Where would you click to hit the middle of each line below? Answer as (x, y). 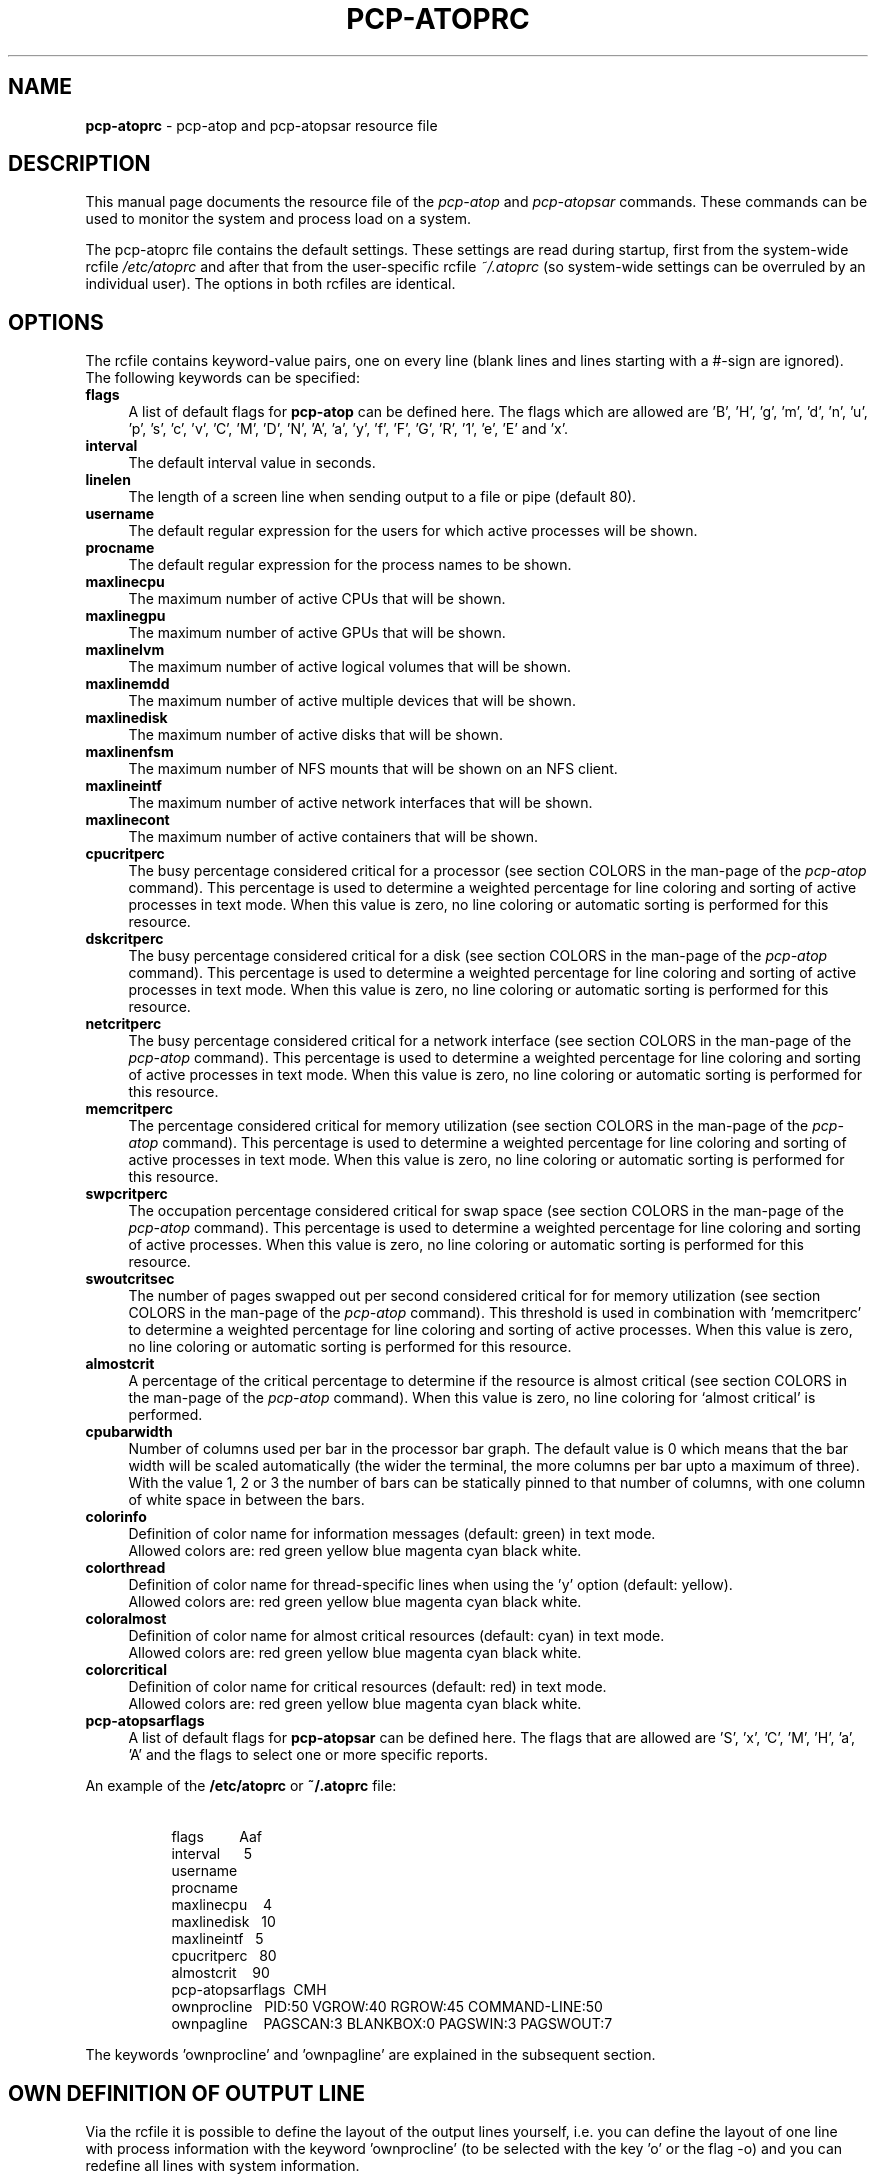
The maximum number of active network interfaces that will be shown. (360, 803)
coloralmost (126, 1619)
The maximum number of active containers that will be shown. (333, 837)
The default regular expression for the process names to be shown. (350, 565)
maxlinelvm (125, 650)
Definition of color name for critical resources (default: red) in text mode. (367, 1687)
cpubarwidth (129, 1432)
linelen (108, 480)
